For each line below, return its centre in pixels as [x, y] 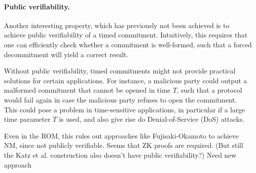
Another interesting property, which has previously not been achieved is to [117, 25]
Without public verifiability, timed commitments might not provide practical [120, 71]
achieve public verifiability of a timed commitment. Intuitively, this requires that [126, 35]
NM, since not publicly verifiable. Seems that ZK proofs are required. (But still [124, 145]
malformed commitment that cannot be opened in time [87, 90]
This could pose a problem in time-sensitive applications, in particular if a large [125, 109]
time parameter [27, 119]
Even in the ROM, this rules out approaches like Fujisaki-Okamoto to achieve [121, 135]
